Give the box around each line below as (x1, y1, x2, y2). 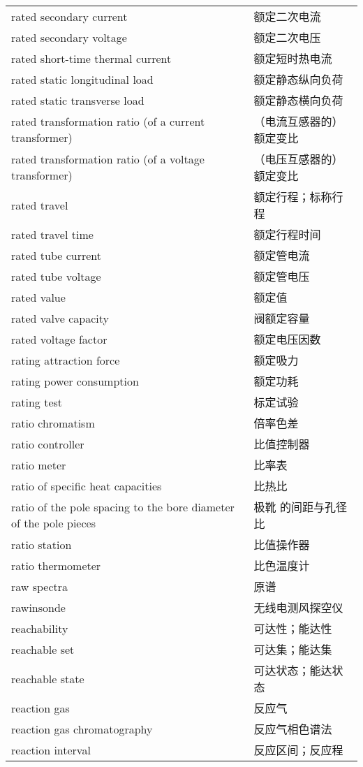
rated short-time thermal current (11, 50, 172, 66)
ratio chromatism (11, 414, 95, 431)
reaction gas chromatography (11, 720, 153, 737)
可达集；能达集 (253, 641, 332, 657)
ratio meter (11, 456, 66, 473)
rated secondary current (11, 8, 128, 24)
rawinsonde (11, 599, 66, 615)
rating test (11, 393, 63, 410)
